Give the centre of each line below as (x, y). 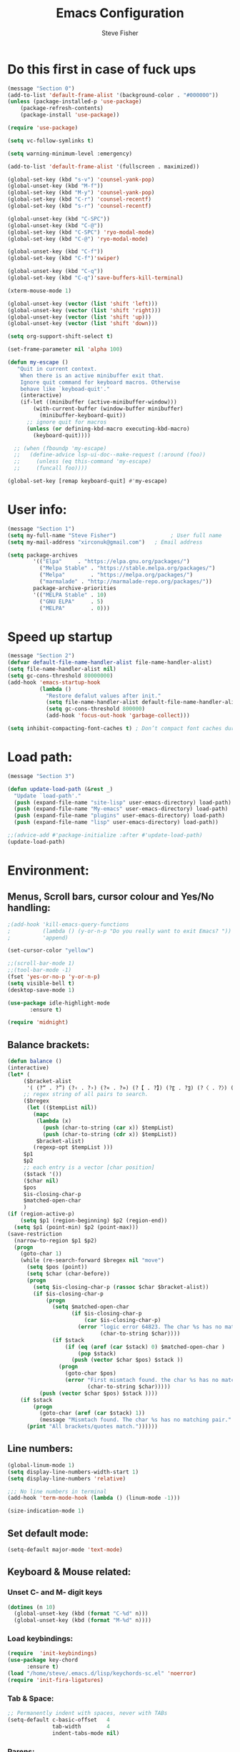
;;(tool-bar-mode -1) (40, 970)
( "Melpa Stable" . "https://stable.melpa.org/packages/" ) (127, 568)
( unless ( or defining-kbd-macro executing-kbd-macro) (108, 429)
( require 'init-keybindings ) (52, 1653)
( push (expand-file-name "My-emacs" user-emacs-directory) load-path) (121, 809)
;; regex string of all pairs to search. (86, 1095)
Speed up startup (60, 637)
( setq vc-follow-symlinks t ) (51, 141)
